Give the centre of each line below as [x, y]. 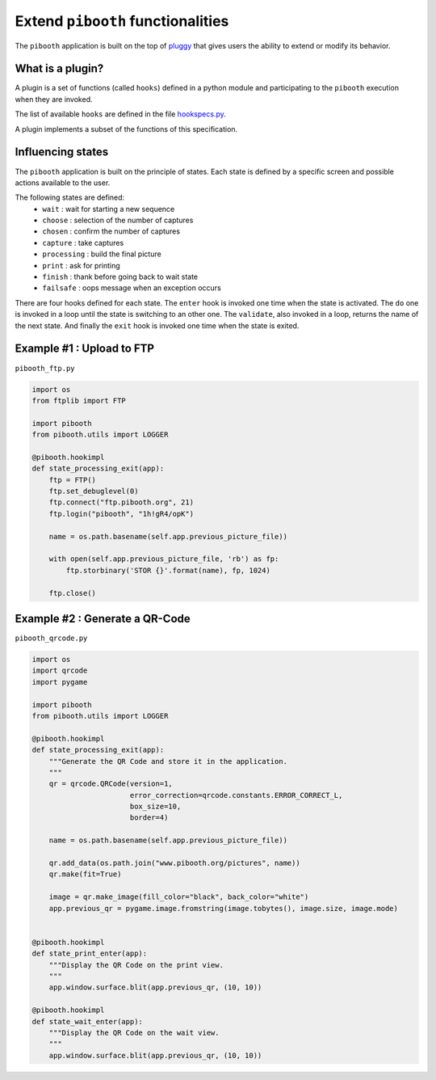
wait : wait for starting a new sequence [109, 209]
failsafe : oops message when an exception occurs [132, 288]
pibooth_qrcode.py [51, 638]
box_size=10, [155, 807]
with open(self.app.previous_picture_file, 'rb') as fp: [164, 559]
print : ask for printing [81, 265]
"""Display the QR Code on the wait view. [134, 1032]
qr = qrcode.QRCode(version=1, [111, 784]
